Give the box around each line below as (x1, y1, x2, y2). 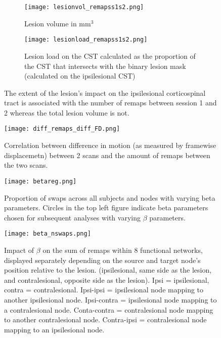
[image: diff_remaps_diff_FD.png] (4, 125, 120, 133)
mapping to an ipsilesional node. (4, 324, 105, 334)
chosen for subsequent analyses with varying (4, 212, 141, 222)
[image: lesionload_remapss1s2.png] (24, 36, 148, 44)
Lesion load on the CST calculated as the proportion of (24, 50, 196, 61)
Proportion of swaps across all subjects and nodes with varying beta (4, 192, 215, 203)
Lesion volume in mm (24, 18, 91, 28)
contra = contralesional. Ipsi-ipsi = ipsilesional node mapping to (4, 284, 204, 295)
